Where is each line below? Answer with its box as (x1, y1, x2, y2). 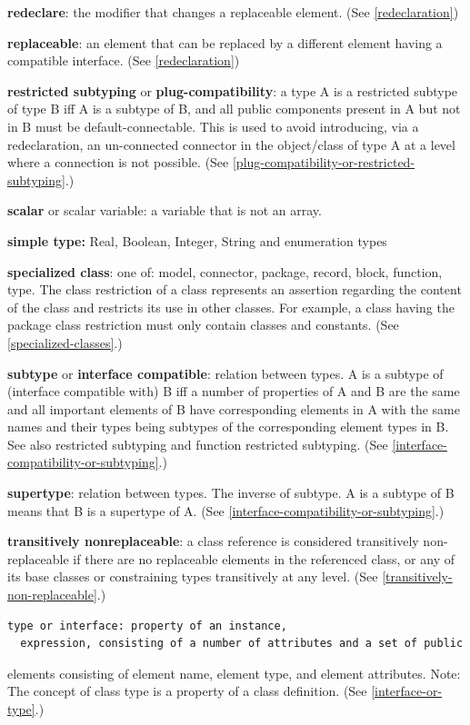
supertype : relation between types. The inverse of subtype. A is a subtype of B (7, 483, 455, 502)
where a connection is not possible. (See (7, 153, 229, 172)
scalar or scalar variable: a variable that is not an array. (7, 201, 322, 220)
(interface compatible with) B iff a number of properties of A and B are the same (7, 382, 460, 401)
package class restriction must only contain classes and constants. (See (7, 315, 399, 334)
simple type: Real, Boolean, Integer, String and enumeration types (7, 231, 387, 250)
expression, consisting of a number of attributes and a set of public (20, 637, 464, 651)
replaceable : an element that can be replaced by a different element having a (7, 33, 443, 52)
